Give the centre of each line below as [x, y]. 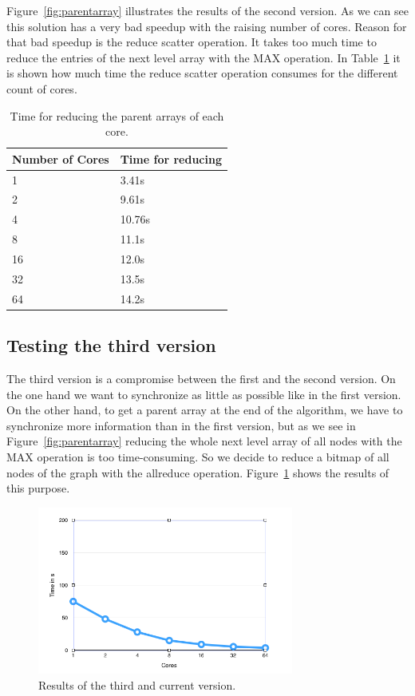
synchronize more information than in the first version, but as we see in [181, 425]
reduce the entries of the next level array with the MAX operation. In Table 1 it [204, 57]
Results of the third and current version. [137, 684]
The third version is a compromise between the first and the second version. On [201, 378]
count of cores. [42, 88]
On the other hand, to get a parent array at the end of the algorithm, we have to [205, 410]
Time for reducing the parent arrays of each [117, 115]
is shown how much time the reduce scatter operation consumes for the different [202, 73]
